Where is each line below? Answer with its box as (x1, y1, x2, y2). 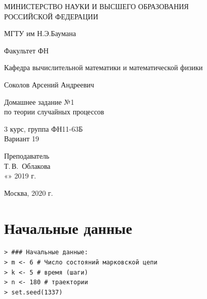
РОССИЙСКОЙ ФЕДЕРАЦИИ (4, 11, 98, 21)
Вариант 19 (4, 133, 39, 144)
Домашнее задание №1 (4, 96, 74, 107)
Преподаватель (4, 150, 49, 161)
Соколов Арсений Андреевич (4, 79, 94, 89)
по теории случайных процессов (4, 106, 105, 117)
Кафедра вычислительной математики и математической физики (4, 62, 203, 73)
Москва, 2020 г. (4, 187, 53, 198)
